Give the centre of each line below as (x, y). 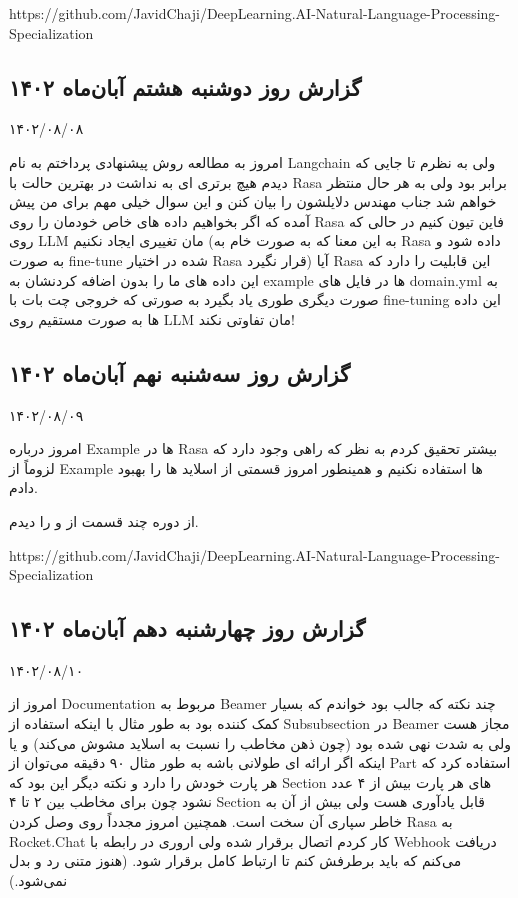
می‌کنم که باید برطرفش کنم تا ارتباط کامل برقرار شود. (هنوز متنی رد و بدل (235, 860)
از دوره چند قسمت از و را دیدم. (104, 520)
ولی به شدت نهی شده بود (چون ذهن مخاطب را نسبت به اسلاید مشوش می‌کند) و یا (260, 742)
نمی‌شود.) (38, 879)
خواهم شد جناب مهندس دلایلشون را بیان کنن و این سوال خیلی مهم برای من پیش (253, 201)
